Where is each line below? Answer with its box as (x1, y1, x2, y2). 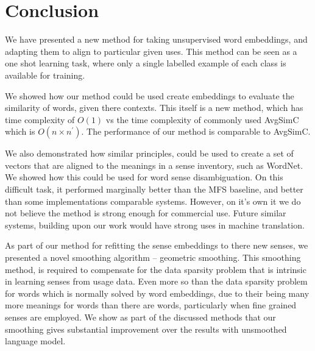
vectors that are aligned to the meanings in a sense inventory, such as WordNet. (5, 158, 303, 171)
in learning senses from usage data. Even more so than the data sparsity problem (5, 275, 308, 288)
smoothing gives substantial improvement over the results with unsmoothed (5, 322, 287, 335)
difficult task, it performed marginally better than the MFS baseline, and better (5, 183, 303, 196)
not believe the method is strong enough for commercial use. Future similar (5, 207, 286, 219)
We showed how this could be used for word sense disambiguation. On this (5, 171, 283, 183)
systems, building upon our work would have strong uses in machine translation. (5, 218, 305, 231)
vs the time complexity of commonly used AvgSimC (105, 113, 299, 126)
